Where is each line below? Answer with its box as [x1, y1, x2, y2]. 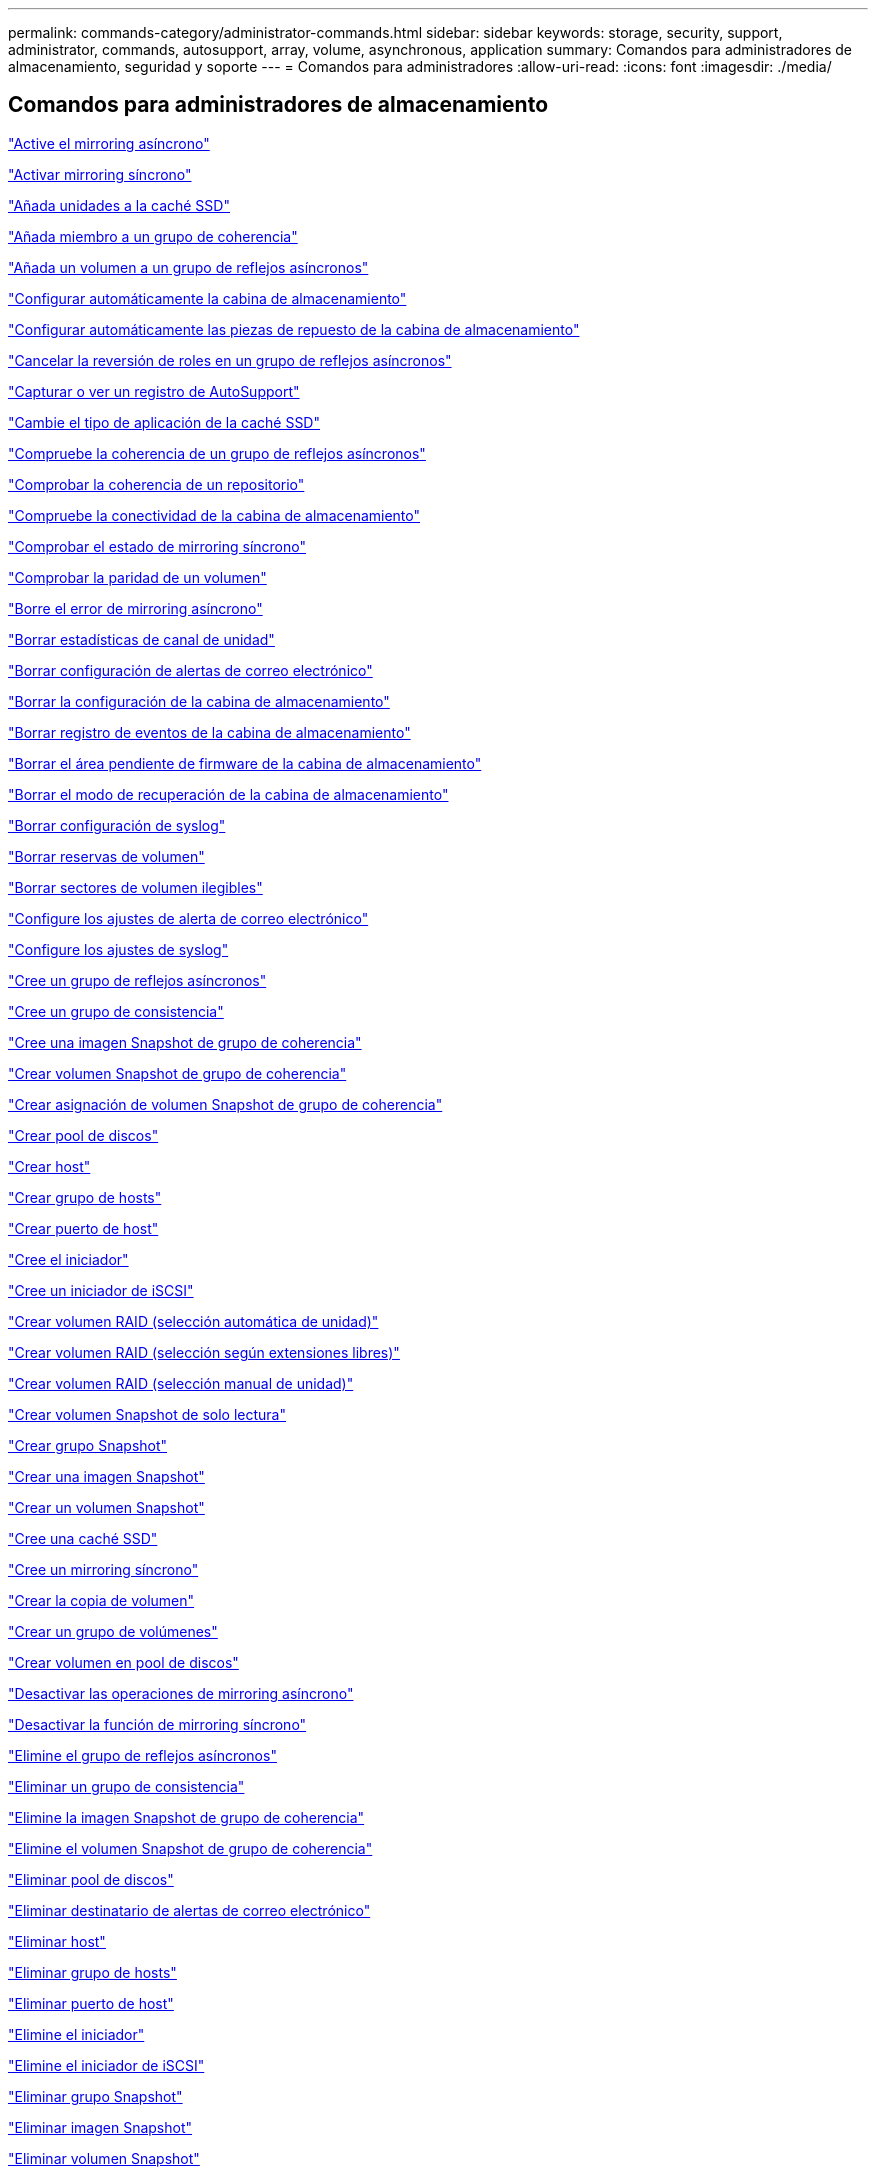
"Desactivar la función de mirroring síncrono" [8, 1715, 307, 1733]
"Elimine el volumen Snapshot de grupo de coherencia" [8, 1839, 373, 1857]
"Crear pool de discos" [8, 1126, 159, 1144]
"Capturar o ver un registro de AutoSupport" [8, 382, 300, 400]
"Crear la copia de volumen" [8, 1591, 195, 1609]
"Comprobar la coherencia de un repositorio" [8, 475, 305, 493]
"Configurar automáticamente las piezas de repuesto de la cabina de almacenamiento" [8, 320, 580, 338]
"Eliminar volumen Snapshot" [8, 2149, 200, 2167]
